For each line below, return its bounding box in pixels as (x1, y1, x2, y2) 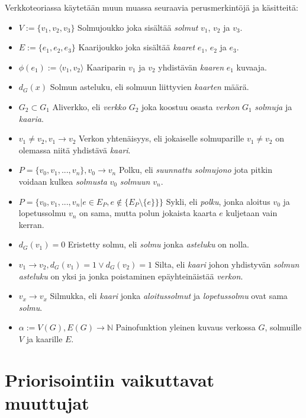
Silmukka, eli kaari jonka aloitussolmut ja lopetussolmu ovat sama (50, 290, 288, 302)
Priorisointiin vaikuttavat (5, 367, 215, 391)
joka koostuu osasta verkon (141, 100, 240, 112)
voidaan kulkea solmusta (18, 175, 107, 187)
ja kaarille (26, 332, 63, 345)
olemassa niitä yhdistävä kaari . (18, 143, 131, 156)
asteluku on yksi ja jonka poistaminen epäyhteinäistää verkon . (18, 269, 243, 282)
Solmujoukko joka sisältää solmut (78, 21, 198, 33)
